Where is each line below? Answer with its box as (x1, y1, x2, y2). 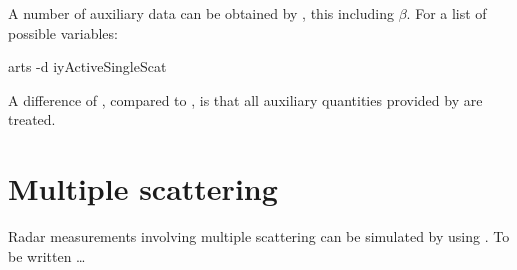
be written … (8, 245, 86, 266)
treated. (8, 109, 56, 130)
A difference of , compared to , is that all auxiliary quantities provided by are (8, 89, 483, 110)
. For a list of (406, 3, 487, 23)
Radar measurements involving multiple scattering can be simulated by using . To (8, 226, 510, 247)
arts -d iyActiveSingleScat (8, 56, 167, 77)
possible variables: (8, 22, 118, 43)
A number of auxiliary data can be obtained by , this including (8, 3, 394, 23)
